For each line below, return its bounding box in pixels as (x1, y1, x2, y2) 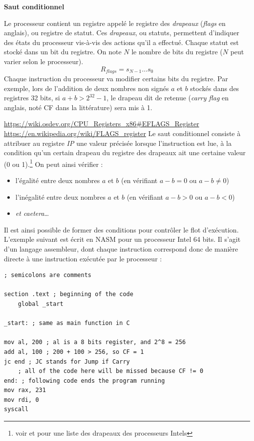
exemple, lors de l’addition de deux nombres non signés (4, 83, 169, 93)
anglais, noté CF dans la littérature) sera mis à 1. (4, 102, 152, 112)
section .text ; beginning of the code (4, 291, 133, 298)
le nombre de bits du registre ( (131, 46, 223, 57)
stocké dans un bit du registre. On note (4, 46, 122, 57)
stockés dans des (190, 83, 239, 93)
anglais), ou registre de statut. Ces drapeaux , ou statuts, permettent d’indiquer (4, 27, 239, 38)
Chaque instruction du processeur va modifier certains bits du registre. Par (4, 73, 228, 84)
